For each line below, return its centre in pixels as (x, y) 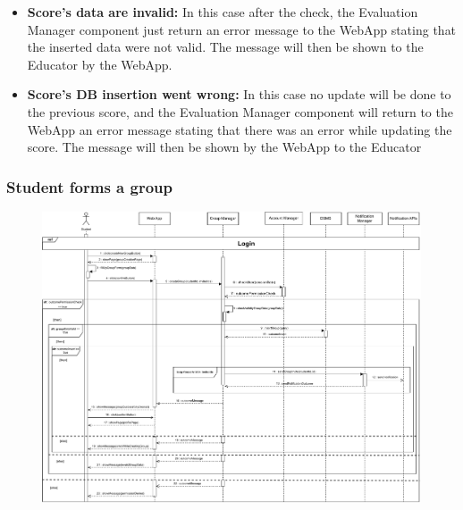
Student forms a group (89, 186)
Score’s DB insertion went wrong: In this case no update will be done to (239, 94)
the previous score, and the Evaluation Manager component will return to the (240, 111)
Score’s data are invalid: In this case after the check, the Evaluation (223, 12)
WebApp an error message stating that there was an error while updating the (240, 129)
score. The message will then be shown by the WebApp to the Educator (224, 147)
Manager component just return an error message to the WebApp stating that (242, 29)
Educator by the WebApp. (100, 64)
